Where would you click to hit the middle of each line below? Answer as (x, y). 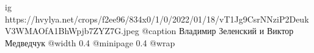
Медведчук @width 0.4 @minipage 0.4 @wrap (90, 42)
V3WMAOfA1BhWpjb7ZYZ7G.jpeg (72, 31)
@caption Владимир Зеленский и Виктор (218, 31)
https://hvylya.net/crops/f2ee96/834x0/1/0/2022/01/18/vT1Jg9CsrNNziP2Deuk (157, 19)
